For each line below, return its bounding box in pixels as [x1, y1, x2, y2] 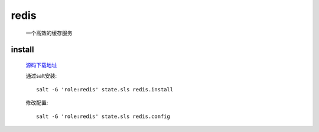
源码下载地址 [25, 61, 57, 68]
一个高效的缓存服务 [25, 29, 73, 37]
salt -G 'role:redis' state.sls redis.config [36, 113, 171, 120]
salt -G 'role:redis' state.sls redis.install [36, 86, 174, 93]
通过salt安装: [25, 72, 57, 80]
